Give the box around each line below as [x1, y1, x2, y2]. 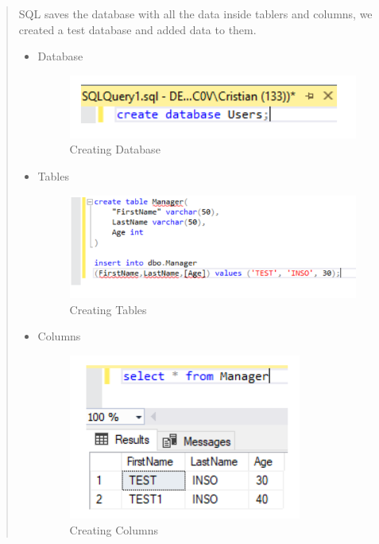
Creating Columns [69, 521, 158, 538]
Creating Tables [69, 301, 147, 317]
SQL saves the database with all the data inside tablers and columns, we [18, 6, 373, 21]
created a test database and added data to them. [18, 21, 257, 37]
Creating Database [69, 141, 160, 157]
